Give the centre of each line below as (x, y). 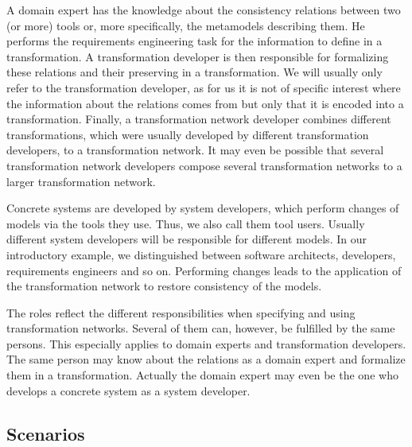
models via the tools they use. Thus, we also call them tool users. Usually (186, 223)
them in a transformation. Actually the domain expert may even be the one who (202, 375)
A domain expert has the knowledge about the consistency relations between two (204, 10)
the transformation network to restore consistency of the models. (164, 286)
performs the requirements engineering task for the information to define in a (194, 41)
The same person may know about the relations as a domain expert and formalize (206, 359)
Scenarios (46, 433)
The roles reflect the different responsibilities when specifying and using (181, 312)
